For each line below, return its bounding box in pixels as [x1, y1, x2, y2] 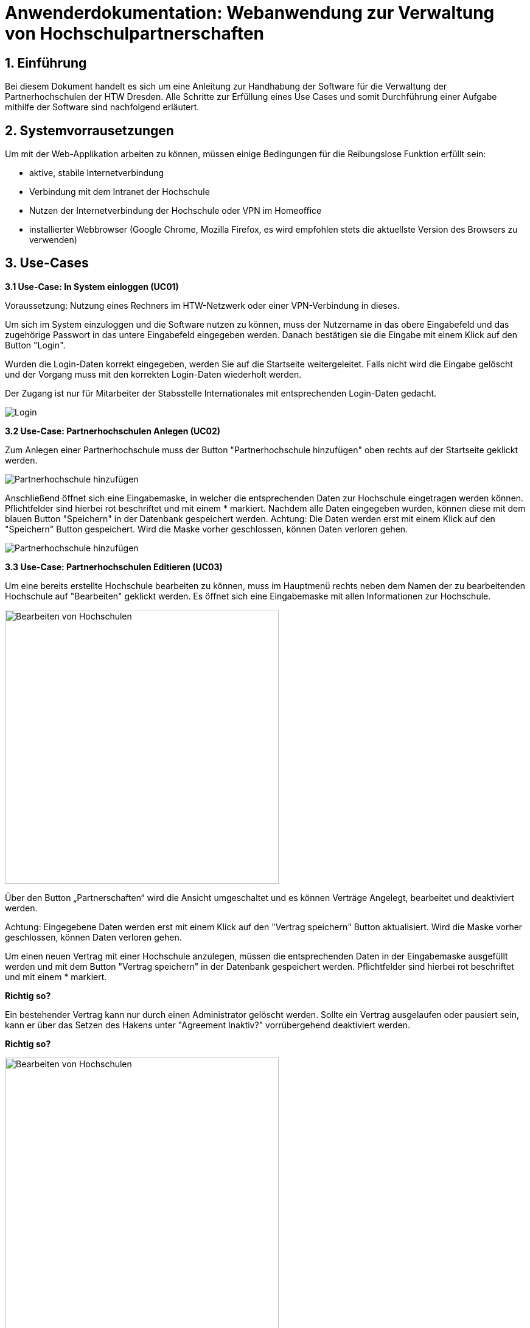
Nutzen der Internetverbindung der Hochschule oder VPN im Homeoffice [29, 205, 322, 216]
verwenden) [29, 235, 77, 245]
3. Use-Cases [5, 255, 89, 271]
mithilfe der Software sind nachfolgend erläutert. [5, 102, 200, 113]
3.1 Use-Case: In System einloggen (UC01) [5, 281, 179, 292]
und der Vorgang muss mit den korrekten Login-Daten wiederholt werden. [5, 369, 302, 380]
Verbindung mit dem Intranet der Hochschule [29, 186, 210, 197]
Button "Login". [5, 339, 66, 350]
